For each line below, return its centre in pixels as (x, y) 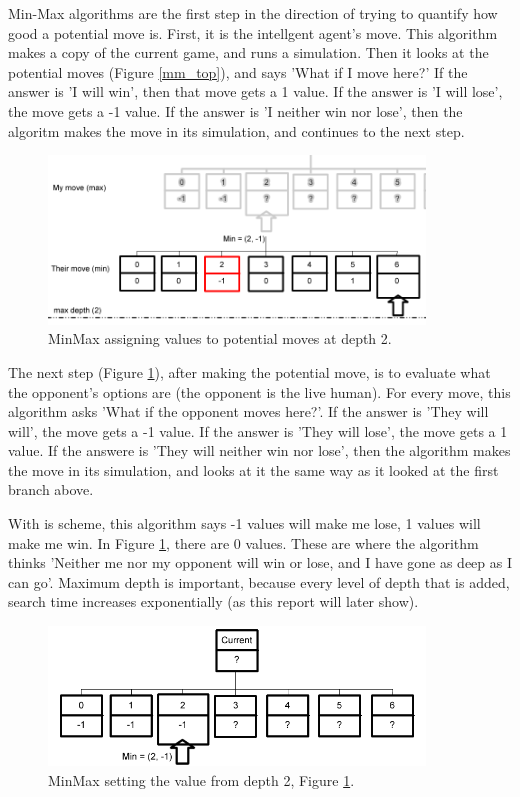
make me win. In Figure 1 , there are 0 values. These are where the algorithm (243, 542)
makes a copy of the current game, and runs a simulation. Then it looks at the (248, 52)
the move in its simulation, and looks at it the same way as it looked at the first (253, 469)
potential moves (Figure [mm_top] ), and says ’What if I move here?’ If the (238, 71)
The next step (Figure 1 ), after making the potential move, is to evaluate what (249, 371)
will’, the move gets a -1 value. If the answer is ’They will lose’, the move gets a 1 (258, 430)
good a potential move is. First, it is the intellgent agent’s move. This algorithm (253, 32)
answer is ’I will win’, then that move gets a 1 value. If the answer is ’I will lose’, (255, 91)
